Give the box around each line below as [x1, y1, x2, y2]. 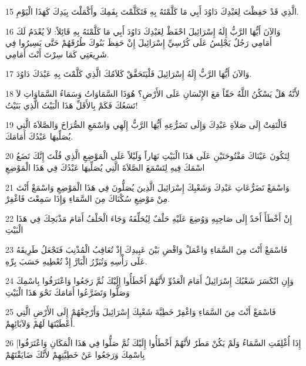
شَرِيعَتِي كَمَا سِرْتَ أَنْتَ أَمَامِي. [5, 48, 109, 60]
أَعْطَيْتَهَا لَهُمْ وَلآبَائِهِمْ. [5, 317, 75, 329]
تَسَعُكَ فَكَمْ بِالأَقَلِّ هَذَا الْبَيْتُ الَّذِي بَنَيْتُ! [5, 99, 138, 111]
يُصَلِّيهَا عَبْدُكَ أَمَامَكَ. [5, 130, 73, 142]
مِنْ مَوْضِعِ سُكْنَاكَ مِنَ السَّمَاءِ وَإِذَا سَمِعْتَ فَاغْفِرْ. [5, 192, 170, 205]
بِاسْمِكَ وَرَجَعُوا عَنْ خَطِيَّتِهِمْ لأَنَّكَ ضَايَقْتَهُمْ [5, 348, 145, 361]
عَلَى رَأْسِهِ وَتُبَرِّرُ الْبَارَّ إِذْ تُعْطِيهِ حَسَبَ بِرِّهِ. [5, 255, 147, 267]
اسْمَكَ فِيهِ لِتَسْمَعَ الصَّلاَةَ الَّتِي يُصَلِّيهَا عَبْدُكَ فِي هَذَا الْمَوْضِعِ [5, 161, 205, 173]
